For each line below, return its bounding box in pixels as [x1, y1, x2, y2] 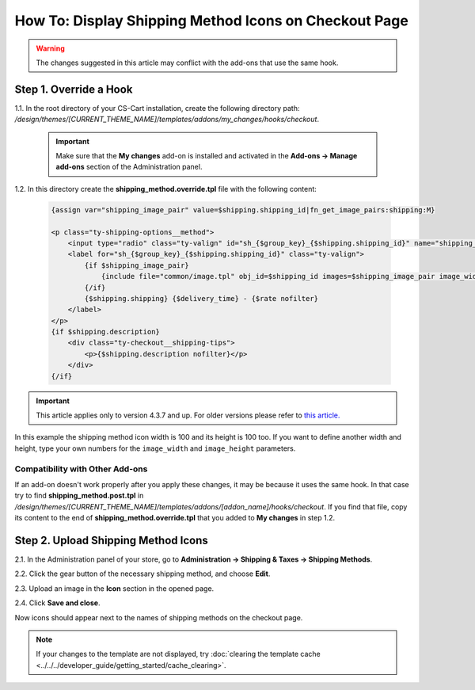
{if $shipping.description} [51, 327, 160, 337]
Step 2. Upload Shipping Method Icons [14, 533, 209, 547]
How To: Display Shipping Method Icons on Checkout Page [14, 12, 409, 29]
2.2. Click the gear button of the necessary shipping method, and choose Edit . [14, 569, 271, 578]
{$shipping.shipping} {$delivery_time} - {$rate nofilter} [84, 294, 319, 303]
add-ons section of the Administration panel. [55, 162, 203, 172]
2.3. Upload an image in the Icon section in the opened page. [14, 583, 215, 593]
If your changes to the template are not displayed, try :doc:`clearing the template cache [36, 650, 321, 659]
